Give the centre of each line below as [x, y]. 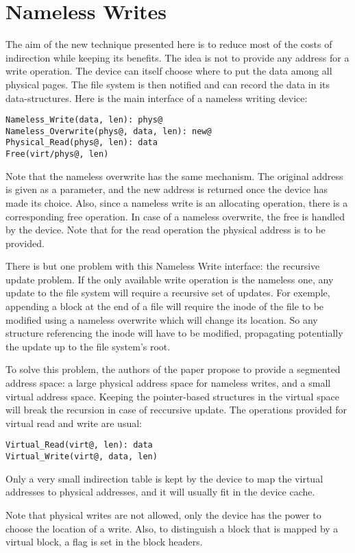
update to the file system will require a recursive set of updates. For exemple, [168, 293]
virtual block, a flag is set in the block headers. [104, 542]
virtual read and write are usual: [74, 423]
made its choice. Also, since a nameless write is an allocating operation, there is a [177, 202]
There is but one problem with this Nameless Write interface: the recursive [163, 266]
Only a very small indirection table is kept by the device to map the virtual [164, 478]
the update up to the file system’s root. [88, 346]
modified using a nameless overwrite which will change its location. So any [162, 319]
